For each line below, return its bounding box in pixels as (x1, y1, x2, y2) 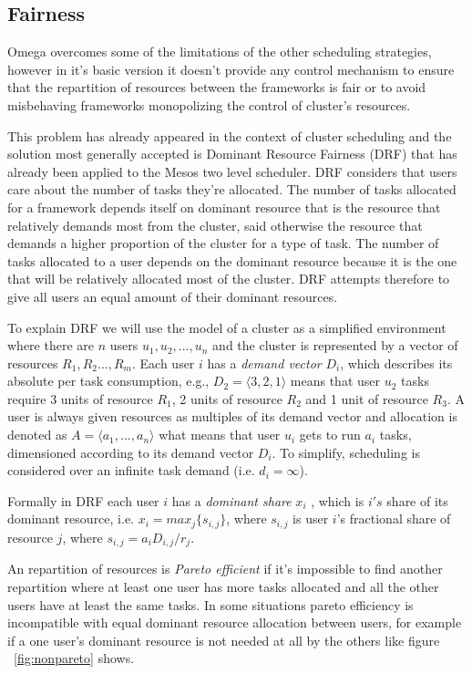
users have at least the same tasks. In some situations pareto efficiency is (7, 595, 414, 614)
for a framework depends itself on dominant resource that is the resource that (7, 197, 441, 216)
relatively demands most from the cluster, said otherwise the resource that (7, 215, 423, 234)
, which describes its (340, 353, 453, 372)
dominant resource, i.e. (7, 509, 134, 528)
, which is (311, 491, 364, 510)
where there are (7, 336, 94, 355)
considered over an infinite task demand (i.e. (7, 461, 255, 480)
